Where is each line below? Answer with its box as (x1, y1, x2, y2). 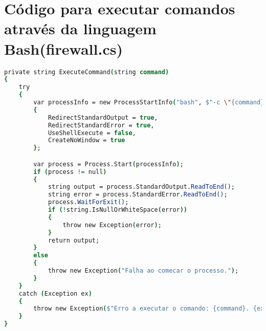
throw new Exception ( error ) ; (62, 221, 162, 229)
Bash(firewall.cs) (4, 38, 123, 59)
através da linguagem (4, 18, 157, 39)
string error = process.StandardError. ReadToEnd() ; (48, 191, 228, 198)
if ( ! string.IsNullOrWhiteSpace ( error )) (48, 206, 188, 214)
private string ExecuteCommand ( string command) (4, 68, 169, 76)
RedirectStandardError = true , (48, 121, 154, 129)
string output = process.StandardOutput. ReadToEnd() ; (48, 183, 235, 191)
